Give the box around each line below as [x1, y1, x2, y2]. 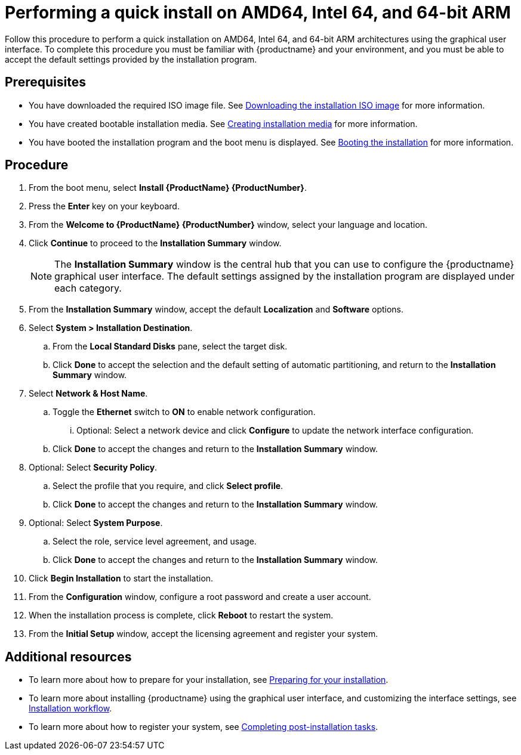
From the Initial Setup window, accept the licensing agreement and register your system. [29, 629, 378, 639]
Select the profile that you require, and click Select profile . [53, 481, 283, 491]
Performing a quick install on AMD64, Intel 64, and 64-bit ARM [5, 2, 511, 23]
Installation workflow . [29, 703, 112, 714]
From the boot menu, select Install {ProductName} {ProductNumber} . [29, 182, 307, 193]
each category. [54, 282, 122, 295]
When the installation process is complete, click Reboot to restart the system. [29, 610, 334, 621]
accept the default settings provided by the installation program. [5, 54, 257, 64]
